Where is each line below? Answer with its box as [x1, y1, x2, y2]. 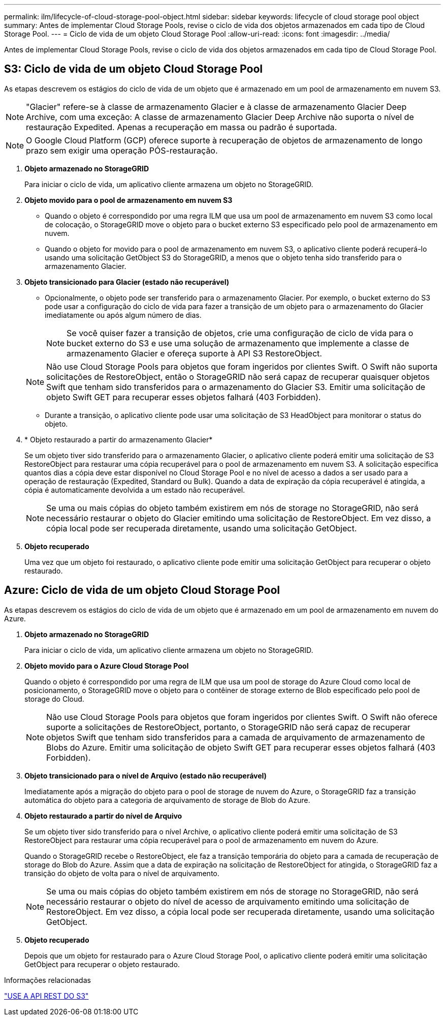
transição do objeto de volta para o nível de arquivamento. [24, 868, 219, 878]
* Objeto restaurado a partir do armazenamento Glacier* [24, 435, 213, 444]
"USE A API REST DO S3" [4, 991, 89, 1000]
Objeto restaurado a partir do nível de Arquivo [24, 811, 182, 820]
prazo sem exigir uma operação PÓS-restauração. [26, 145, 218, 156]
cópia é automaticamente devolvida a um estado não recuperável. [24, 485, 245, 494]
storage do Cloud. [24, 694, 84, 703]
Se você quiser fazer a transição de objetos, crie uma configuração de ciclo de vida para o [67, 327, 414, 338]
